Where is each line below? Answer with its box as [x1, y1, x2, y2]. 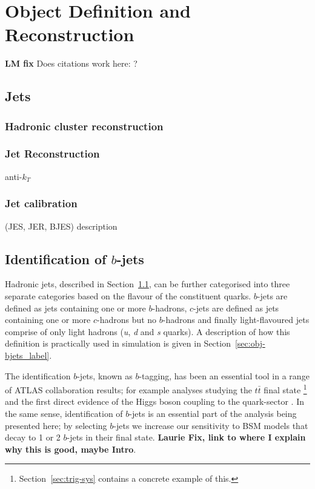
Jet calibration [5, 196, 78, 211]
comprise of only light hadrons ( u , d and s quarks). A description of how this [5, 325, 290, 338]
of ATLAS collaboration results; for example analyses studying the [5, 383, 252, 396]
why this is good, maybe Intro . [5, 442, 136, 455]
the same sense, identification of [5, 407, 123, 419]
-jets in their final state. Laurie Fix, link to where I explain [67, 431, 306, 444]
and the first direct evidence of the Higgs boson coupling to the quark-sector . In [5, 395, 304, 408]
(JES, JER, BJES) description [5, 219, 118, 232]
